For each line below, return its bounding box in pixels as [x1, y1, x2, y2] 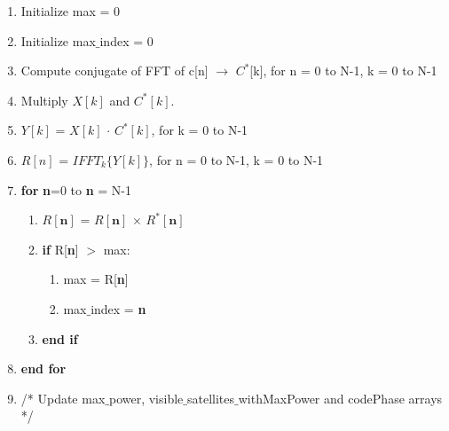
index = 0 [99, 31, 154, 50]
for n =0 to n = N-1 [20, 180, 132, 199]
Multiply [20, 90, 68, 109]
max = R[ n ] [63, 270, 129, 288]
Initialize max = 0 [20, 2, 121, 20]
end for [20, 359, 67, 378]
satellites [186, 388, 235, 407]
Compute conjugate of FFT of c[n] [20, 61, 209, 80]
